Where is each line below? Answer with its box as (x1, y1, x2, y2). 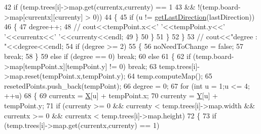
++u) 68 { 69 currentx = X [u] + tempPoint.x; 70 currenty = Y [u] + (4, 90, 218, 101)
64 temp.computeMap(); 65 (127, 71, 212, 81)
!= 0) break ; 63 (109, 60, 157, 71)
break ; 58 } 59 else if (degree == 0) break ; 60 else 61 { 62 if (4, 50, 191, 61)
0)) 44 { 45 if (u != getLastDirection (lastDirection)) (93, 11, 255, 22)
